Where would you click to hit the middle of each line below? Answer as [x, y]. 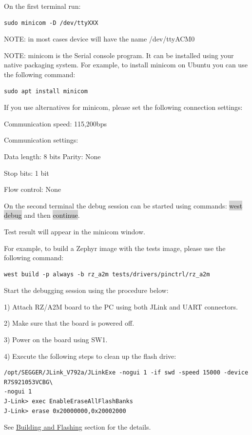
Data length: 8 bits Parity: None [52, 156]
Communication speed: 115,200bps [55, 123]
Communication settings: [41, 140]
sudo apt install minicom [46, 91]
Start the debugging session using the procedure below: [86, 290]
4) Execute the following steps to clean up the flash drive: [90, 356]
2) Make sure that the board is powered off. [69, 323]
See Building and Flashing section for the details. [78, 427]
